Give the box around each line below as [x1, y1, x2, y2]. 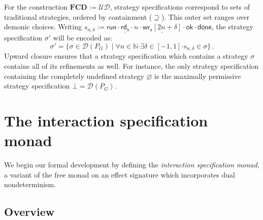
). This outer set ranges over [161, 11, 250, 22]
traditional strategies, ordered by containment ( [4, 11, 152, 22]
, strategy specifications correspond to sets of [110, 2, 250, 12]
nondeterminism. [4, 179, 56, 190]
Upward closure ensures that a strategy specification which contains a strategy [4, 51, 248, 61]
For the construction [4, 2, 68, 12]
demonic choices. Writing [4, 21, 82, 32]
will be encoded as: [53, 32, 112, 43]
